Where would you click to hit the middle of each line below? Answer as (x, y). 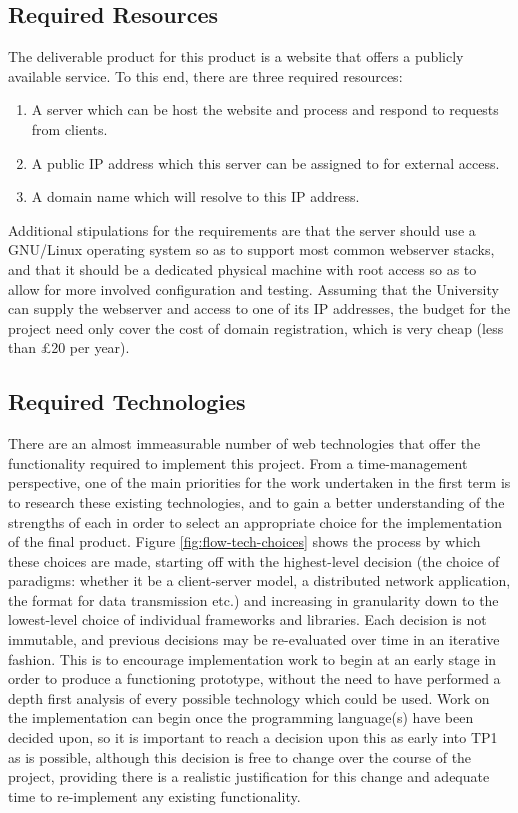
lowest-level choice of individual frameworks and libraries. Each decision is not (247, 619)
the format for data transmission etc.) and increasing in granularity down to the (253, 599)
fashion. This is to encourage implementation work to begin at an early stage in (252, 658)
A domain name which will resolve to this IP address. (195, 196)
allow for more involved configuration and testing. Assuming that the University (253, 288)
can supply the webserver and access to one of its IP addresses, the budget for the (259, 308)
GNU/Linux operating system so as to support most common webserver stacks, (251, 249)
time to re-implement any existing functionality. (154, 795)
